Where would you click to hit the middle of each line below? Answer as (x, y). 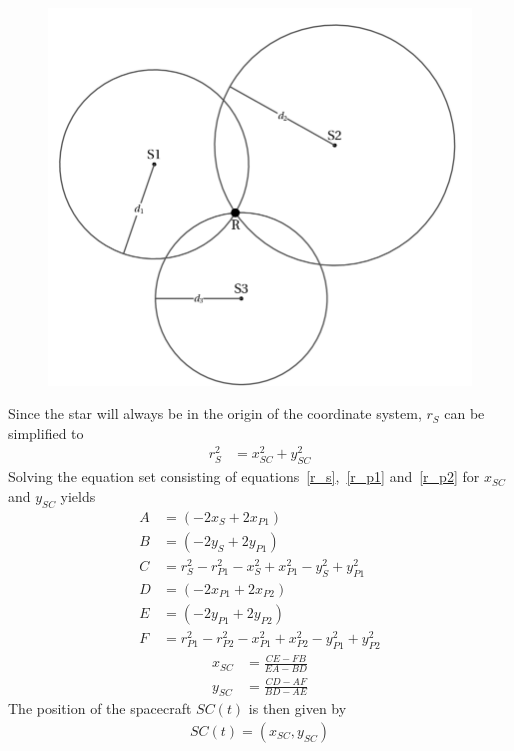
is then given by (297, 708)
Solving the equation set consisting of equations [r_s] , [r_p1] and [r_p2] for (244, 476)
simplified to (46, 432)
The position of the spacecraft (100, 708)
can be (464, 413)
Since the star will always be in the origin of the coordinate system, (215, 413)
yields (78, 495)
